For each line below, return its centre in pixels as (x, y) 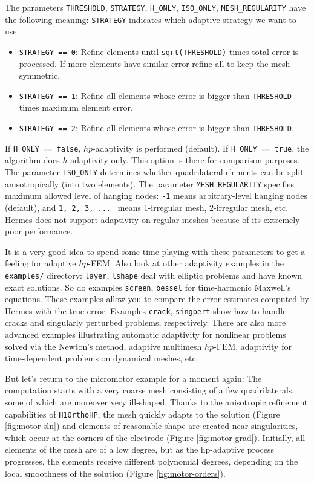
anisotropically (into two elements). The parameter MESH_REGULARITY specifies (150, 183)
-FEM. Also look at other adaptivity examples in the (186, 263)
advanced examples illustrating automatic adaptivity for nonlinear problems (146, 334)
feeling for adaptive (41, 263)
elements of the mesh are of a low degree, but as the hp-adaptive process (139, 449)
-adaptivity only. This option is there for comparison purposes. (184, 160)
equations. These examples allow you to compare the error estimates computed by (157, 299)
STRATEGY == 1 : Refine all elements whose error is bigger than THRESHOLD (155, 95)
